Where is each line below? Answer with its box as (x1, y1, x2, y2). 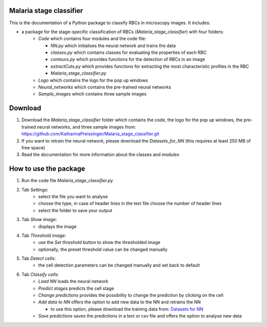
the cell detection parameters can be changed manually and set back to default (38, 262, 200, 268)
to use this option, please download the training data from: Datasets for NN (50, 306, 204, 312)
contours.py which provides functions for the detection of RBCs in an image (50, 56, 205, 62)
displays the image (38, 223, 77, 230)
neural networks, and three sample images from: (37, 124, 136, 130)
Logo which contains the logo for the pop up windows (38, 77, 148, 83)
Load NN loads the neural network (38, 279, 109, 284)
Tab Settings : (21, 187, 49, 192)
